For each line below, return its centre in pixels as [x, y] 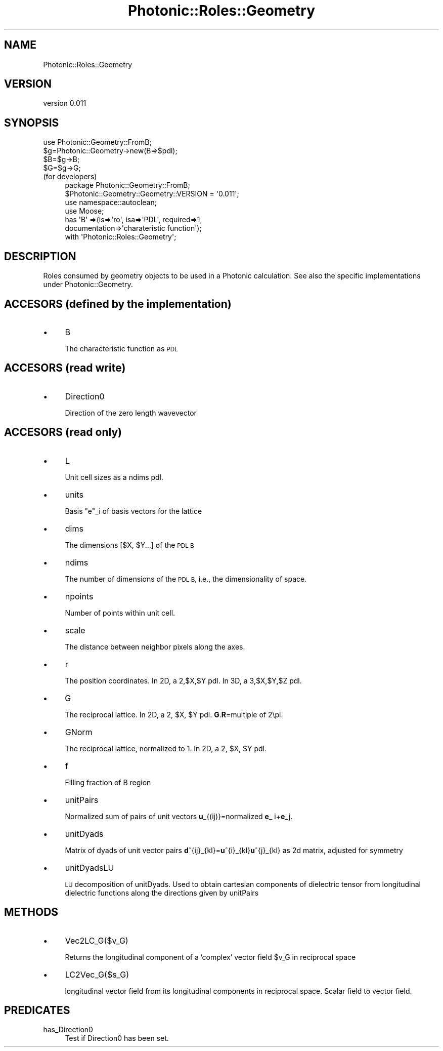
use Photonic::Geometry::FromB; [97, 142]
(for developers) [70, 177]
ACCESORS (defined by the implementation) [118, 304]
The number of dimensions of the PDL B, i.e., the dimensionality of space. [186, 579]
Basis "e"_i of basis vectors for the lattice [134, 511]
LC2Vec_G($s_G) [97, 974]
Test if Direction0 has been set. [117, 1038]
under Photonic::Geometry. [88, 285]
